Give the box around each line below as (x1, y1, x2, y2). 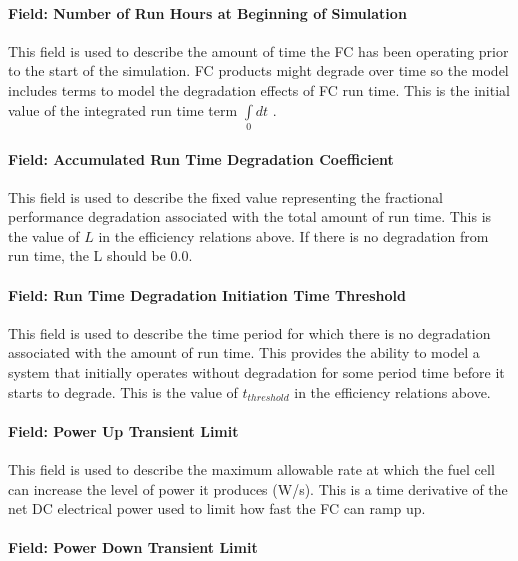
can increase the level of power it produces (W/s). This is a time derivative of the (8, 478, 508, 499)
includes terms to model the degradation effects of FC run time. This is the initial (8, 79, 510, 100)
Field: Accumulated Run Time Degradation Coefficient (8, 148, 394, 169)
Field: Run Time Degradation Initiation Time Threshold (8, 284, 406, 305)
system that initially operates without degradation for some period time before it (8, 362, 505, 383)
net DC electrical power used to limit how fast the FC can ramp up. (8, 498, 426, 519)
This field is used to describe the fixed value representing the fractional (8, 186, 443, 207)
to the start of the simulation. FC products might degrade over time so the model (8, 60, 509, 81)
